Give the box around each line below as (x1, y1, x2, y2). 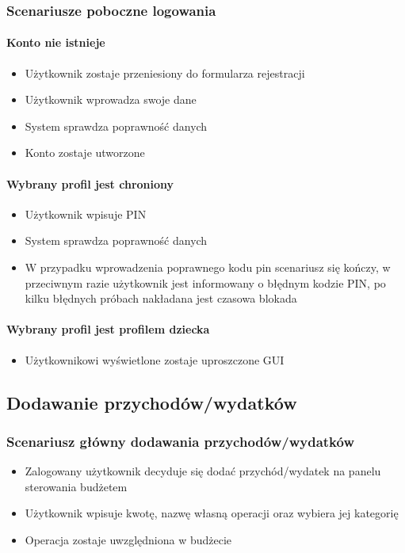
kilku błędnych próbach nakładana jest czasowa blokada (25, 290, 297, 307)
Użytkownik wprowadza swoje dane (25, 91, 197, 108)
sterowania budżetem (25, 478, 128, 494)
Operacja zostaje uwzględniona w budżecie (25, 531, 232, 547)
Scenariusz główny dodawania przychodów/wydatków (6, 431, 354, 451)
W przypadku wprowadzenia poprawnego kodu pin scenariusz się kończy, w (25, 259, 391, 275)
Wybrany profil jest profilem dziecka (6, 321, 210, 338)
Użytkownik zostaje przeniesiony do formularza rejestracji (25, 64, 305, 81)
